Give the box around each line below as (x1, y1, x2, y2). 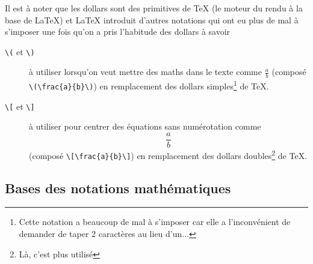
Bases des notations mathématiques (5, 178, 231, 197)
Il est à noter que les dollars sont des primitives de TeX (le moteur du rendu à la (5, 2, 303, 14)
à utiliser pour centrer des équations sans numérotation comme (29, 120, 261, 133)
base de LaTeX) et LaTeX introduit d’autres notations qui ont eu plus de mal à (5, 13, 299, 26)
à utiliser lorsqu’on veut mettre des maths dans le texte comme (29, 65, 262, 78)
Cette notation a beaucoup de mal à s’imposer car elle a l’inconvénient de (19, 215, 291, 228)
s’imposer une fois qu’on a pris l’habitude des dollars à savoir (5, 25, 231, 38)
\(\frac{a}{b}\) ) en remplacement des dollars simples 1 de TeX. (29, 78, 269, 92)
